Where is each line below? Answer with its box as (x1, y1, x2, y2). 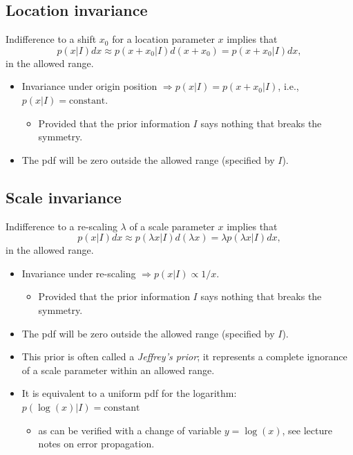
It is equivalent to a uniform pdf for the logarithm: (21, 386, 237, 400)
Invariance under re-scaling (21, 266, 136, 280)
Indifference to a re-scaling (6, 219, 117, 233)
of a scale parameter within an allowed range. (21, 362, 215, 377)
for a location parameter (112, 32, 215, 46)
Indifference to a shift (6, 32, 97, 46)
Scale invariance (6, 186, 122, 207)
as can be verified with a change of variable (38, 423, 222, 437)
